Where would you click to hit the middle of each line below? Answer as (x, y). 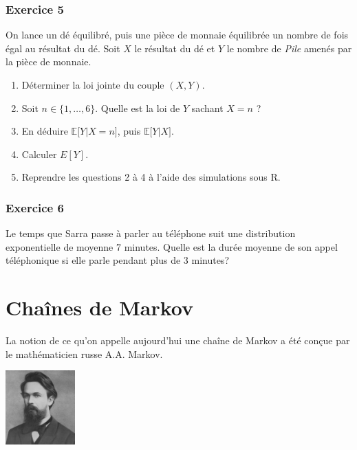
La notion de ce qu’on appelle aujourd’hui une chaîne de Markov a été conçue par (178, 340)
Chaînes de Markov (100, 307)
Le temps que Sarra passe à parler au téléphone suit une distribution (151, 233)
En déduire (45, 131)
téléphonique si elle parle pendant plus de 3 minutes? (117, 260)
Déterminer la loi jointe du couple (93, 85)
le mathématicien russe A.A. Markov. (84, 353)
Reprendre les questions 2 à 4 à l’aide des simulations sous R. (151, 177)
